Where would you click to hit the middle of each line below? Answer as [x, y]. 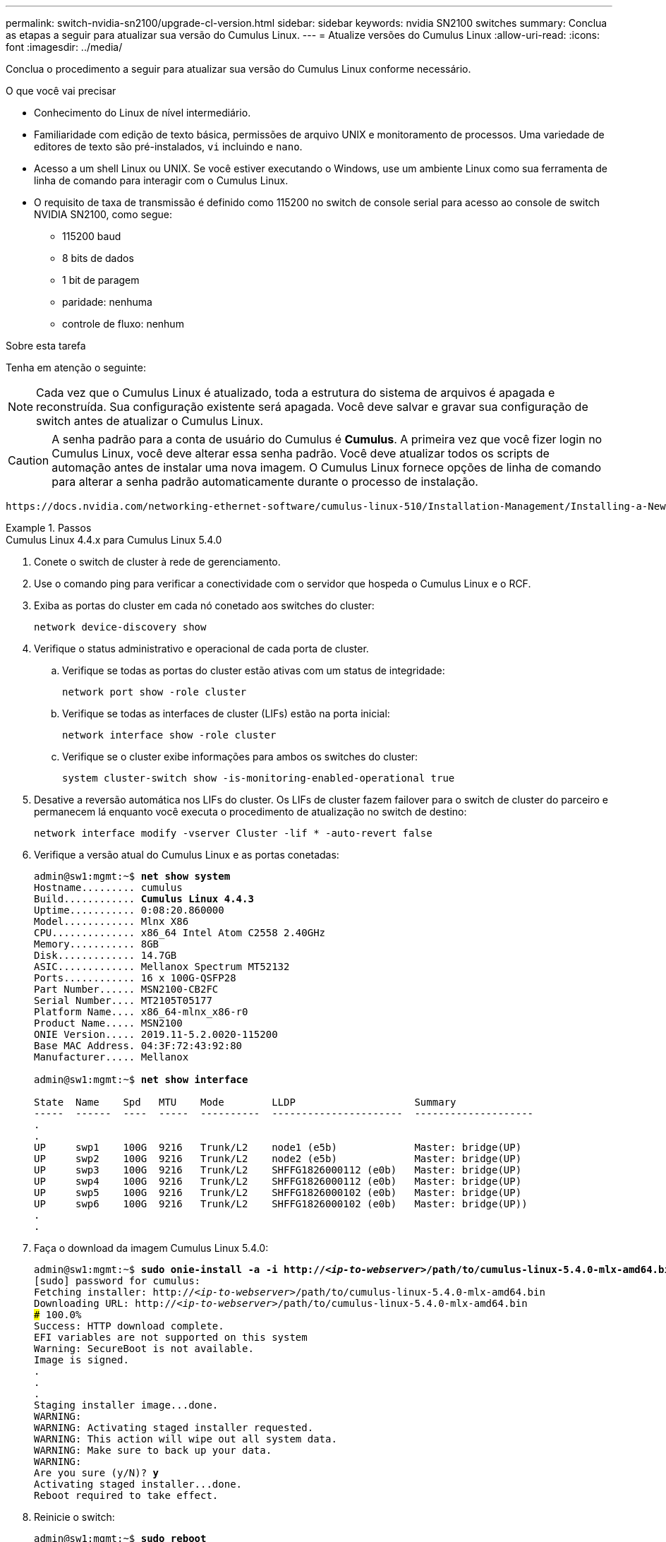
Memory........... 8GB [97, 944]
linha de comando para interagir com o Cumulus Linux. [161, 180]
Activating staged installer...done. [138, 1484]
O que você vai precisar [61, 91]
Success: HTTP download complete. [129, 1326]
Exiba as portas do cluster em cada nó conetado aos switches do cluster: [204, 605]
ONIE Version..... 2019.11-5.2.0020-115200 [156, 1034]
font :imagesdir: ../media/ [64, 47]
